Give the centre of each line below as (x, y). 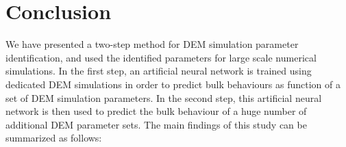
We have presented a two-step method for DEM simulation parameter (152, 44)
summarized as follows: (54, 138)
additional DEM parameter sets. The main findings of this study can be (156, 124)
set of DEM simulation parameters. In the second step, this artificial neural (164, 97)
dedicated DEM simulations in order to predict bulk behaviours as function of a (173, 84)
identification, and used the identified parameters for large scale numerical (161, 57)
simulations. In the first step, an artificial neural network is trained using (159, 71)
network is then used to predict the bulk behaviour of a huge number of (156, 111)
